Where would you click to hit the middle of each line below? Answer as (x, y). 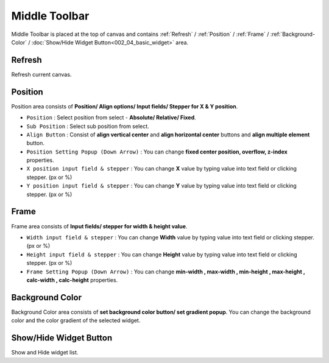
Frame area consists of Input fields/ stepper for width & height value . (99, 226)
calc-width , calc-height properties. (72, 280)
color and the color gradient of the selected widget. (76, 320)
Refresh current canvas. (41, 74)
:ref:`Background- (293, 34)
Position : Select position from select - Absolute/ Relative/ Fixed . (111, 118)
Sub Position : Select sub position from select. (88, 126)
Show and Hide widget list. (45, 353)
